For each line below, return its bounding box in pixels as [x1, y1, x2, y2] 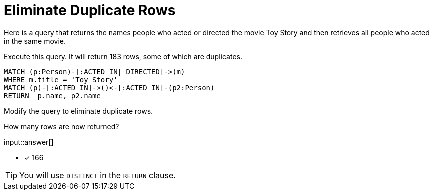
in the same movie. [4, 36, 66, 45]
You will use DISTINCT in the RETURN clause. [19, 170, 176, 180]
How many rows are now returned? [4, 122, 119, 131]
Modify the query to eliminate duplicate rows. [4, 106, 153, 115]
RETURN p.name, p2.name [4, 91, 101, 100]
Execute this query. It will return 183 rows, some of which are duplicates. [4, 52, 242, 61]
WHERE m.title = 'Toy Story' [4, 75, 118, 84]
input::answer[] [4, 137, 54, 146]
